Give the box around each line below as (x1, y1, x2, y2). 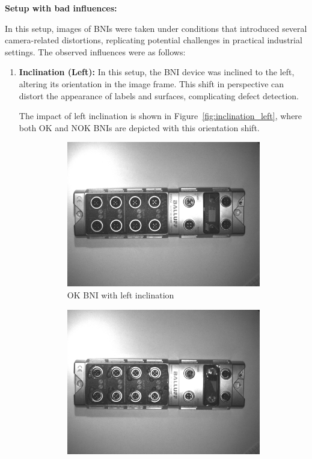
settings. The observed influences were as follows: (5, 45, 186, 58)
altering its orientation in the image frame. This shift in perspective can (19, 77, 284, 90)
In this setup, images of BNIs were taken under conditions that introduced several (5, 22, 307, 34)
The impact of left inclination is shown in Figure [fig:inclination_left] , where (19, 109, 302, 122)
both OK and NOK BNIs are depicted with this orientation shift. (19, 121, 260, 134)
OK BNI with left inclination (67, 289, 174, 301)
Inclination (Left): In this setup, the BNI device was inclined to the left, (19, 66, 295, 78)
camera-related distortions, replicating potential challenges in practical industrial (5, 34, 302, 46)
